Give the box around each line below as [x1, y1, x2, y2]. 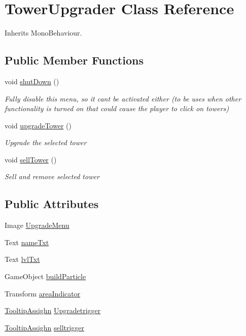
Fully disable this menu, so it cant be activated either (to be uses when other [5, 93, 241, 104]
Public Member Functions [5, 52, 144, 68]
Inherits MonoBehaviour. [5, 27, 82, 38]
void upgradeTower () [5, 120, 72, 130]
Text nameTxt [5, 237, 49, 247]
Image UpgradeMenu [5, 220, 69, 230]
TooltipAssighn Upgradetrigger [5, 305, 101, 316]
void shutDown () [5, 76, 59, 86]
